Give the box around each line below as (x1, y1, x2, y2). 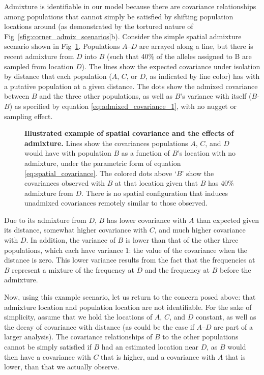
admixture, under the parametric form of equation (24, 157, 181, 168)
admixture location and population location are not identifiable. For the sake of (4, 301, 252, 312)
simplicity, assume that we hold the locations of (4, 311, 153, 322)
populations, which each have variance (4, 244, 123, 255)
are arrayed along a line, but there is (139, 41, 253, 51)
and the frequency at (144, 264, 210, 275)
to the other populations (162, 331, 239, 342)
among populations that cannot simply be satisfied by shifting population (4, 11, 233, 21)
